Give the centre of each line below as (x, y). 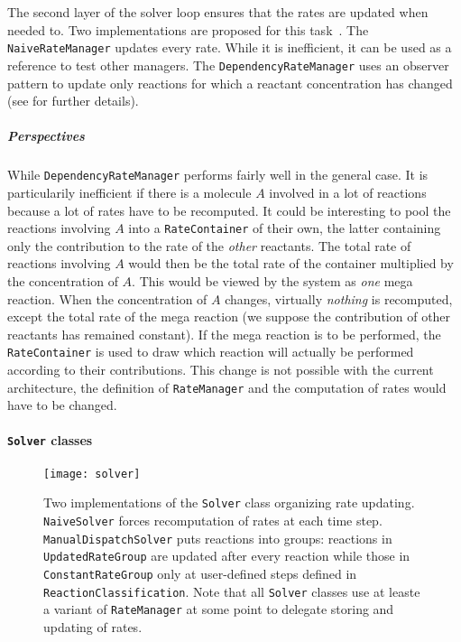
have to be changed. (62, 405)
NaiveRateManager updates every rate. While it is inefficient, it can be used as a (230, 47)
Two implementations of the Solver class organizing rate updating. (229, 502)
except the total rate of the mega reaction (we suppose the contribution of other (229, 316)
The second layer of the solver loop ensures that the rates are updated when (218, 12)
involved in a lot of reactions (348, 192)
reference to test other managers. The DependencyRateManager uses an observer (228, 65)
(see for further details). (73, 101)
